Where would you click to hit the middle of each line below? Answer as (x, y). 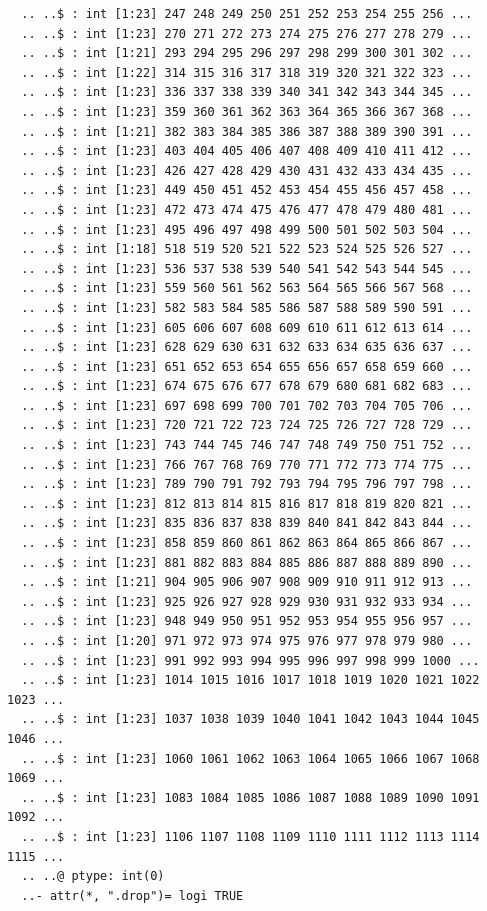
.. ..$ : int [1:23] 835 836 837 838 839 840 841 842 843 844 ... (247, 523)
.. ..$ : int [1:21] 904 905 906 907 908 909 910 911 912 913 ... (247, 582)
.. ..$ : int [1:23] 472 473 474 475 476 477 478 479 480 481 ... (247, 209)
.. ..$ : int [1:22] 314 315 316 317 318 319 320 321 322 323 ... (247, 72)
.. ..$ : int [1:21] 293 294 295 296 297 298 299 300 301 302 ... (247, 53)
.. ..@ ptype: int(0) (93, 876)
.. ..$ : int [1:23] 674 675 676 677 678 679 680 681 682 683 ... (247, 386)
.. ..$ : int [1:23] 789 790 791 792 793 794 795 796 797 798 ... (247, 484)
